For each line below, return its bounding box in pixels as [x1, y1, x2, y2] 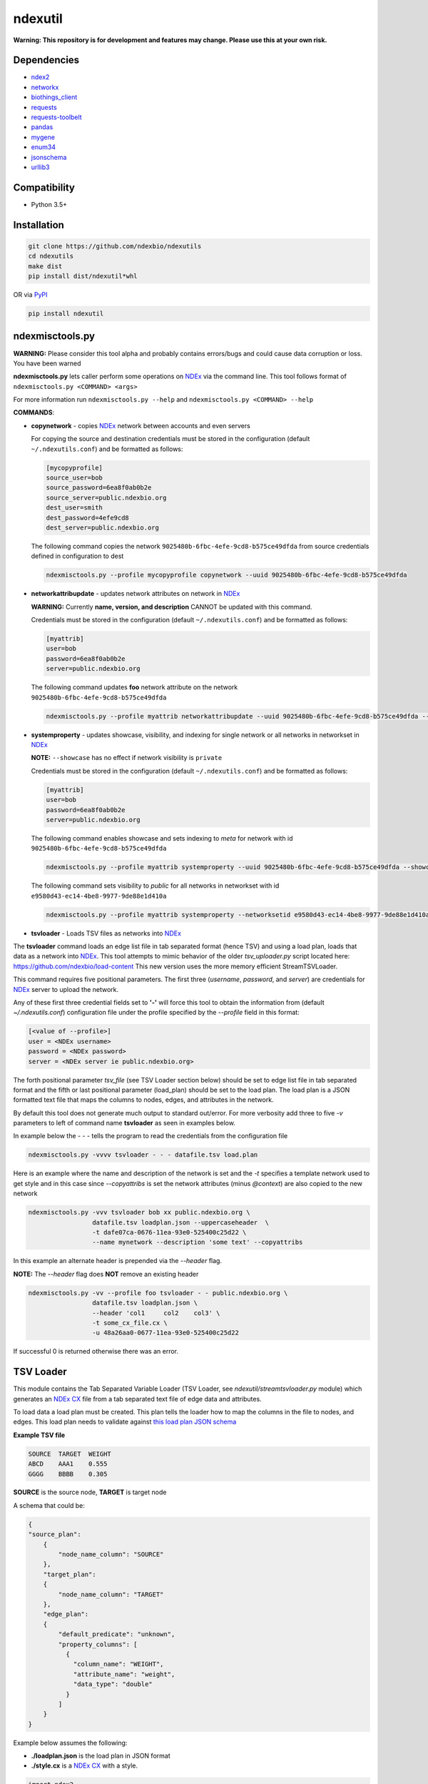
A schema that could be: [13, 1501, 86, 1509]
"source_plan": [28, 1531, 81, 1539]
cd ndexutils [28, 252, 74, 260]
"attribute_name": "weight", [73, 1670, 175, 1678]
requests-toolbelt [31, 113, 82, 121]
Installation [13, 218, 64, 231]
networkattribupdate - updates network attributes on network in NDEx [31, 589, 240, 598]
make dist [28, 262, 63, 270]
